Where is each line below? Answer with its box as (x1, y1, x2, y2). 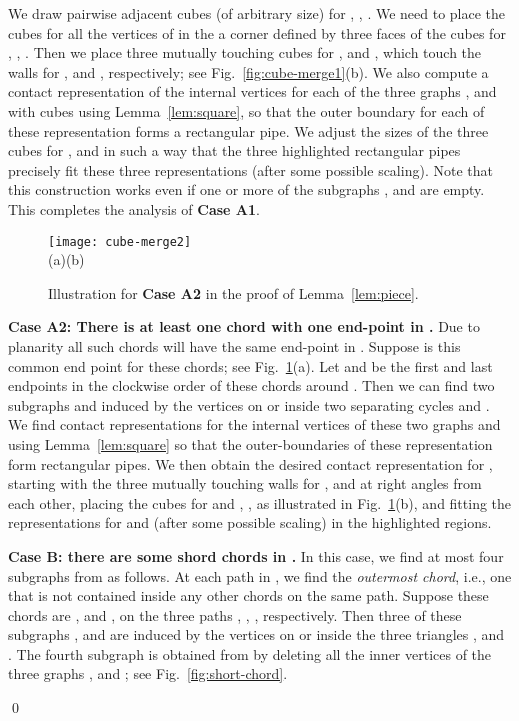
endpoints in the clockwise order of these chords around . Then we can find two (8, 375, 495, 396)
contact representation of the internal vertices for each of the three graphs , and (8, 81, 497, 102)
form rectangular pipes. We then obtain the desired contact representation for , (8, 453, 493, 474)
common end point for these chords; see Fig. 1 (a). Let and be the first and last (8, 355, 493, 376)
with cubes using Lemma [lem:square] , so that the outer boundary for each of (8, 100, 485, 121)
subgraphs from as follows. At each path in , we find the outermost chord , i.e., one (8, 565, 512, 586)
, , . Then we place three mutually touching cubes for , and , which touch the (8, 42, 482, 63)
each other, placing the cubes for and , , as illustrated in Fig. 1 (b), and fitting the (8, 492, 512, 513)
